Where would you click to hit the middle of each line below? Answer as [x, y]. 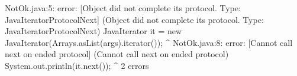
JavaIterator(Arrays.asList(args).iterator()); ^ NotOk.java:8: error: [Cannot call [149, 42]
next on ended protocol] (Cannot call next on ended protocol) [117, 54]
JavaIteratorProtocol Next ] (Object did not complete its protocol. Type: [134, 19]
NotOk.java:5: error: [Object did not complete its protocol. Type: [123, 8]
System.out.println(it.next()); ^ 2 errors [77, 65]
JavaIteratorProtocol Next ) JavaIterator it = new [93, 31]
